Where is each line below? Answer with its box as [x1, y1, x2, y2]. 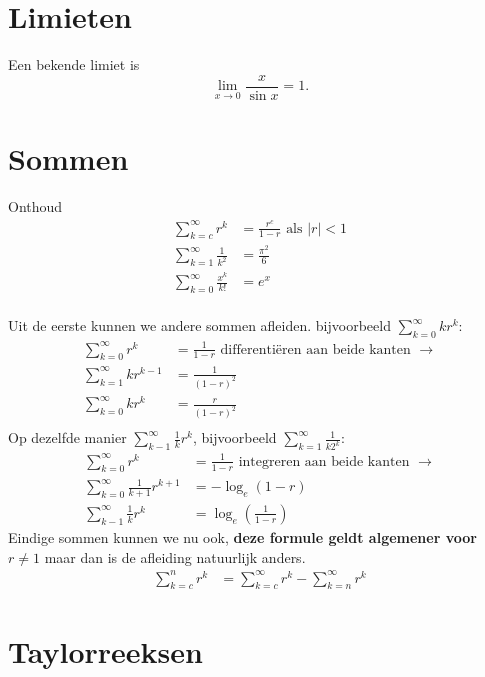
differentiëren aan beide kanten [220, 342, 411, 357]
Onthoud [8, 195, 63, 216]
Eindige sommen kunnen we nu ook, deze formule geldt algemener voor [8, 526, 477, 547]
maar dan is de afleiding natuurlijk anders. [44, 546, 306, 567]
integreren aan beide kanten [238, 454, 410, 469]
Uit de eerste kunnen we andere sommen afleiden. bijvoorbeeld [8, 315, 391, 336]
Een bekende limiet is [8, 54, 140, 75]
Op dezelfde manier [8, 427, 127, 448]
